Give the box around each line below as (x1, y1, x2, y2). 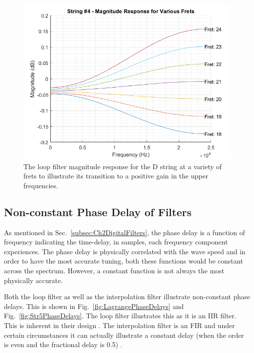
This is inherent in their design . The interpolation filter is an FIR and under (4, 320, 235, 330)
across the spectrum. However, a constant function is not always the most (4, 265, 225, 275)
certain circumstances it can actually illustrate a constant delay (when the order (4, 330, 244, 340)
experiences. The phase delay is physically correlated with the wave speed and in (4, 246, 246, 256)
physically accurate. (4, 275, 63, 285)
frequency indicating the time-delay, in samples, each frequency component (4, 237, 228, 247)
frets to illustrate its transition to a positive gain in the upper (23, 171, 209, 181)
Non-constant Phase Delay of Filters (4, 204, 191, 219)
